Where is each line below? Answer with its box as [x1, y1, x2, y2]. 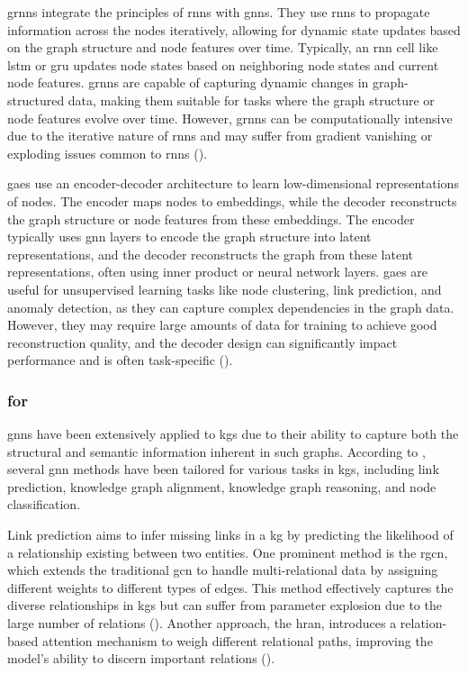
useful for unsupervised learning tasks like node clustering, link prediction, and [7, 279, 442, 298]
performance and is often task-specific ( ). [7, 351, 233, 369]
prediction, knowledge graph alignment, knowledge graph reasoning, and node [7, 477, 436, 496]
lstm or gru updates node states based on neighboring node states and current [7, 55, 439, 74]
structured [7, 90, 65, 109]
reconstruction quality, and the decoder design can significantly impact [7, 332, 398, 351]
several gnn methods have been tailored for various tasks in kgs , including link [7, 460, 439, 478]
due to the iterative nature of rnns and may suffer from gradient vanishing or [7, 126, 433, 145]
